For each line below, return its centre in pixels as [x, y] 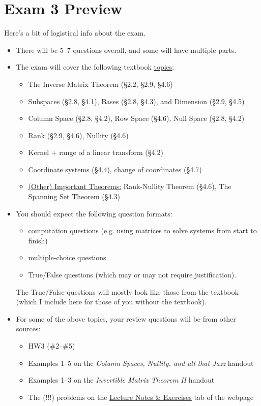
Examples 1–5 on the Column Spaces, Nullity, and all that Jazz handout [141, 363]
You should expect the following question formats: [94, 213]
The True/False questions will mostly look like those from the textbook [127, 291]
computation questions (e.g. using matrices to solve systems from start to [142, 230]
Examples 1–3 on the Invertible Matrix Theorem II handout [121, 380]
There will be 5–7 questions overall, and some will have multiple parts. [126, 50]
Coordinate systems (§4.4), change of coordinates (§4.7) [115, 169]
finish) [38, 240]
